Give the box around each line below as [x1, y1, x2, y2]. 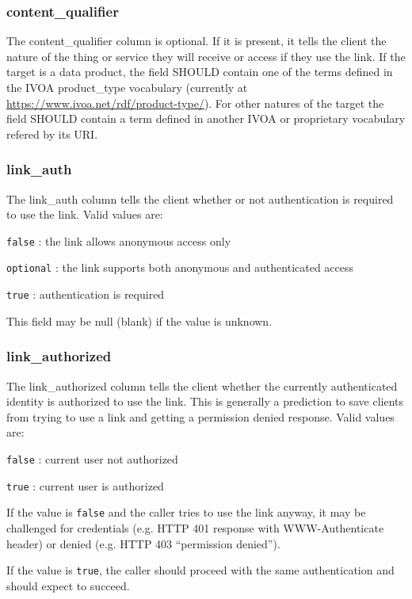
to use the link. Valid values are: [6, 206, 163, 223]
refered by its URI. [6, 125, 98, 142]
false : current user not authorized [6, 450, 178, 467]
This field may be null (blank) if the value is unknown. [6, 312, 273, 329]
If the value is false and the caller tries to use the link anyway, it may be [6, 504, 366, 521]
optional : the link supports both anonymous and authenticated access [6, 259, 354, 276]
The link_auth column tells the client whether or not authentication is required [6, 190, 394, 207]
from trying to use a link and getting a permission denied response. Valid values [6, 408, 395, 425]
